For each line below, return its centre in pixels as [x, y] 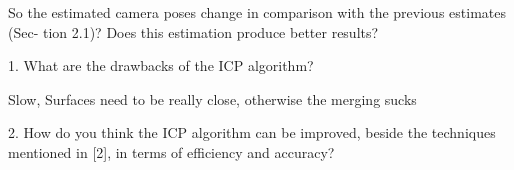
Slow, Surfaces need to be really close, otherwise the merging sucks [212, 98]
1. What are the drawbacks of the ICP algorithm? [161, 65]
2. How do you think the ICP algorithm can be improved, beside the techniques [252, 132]
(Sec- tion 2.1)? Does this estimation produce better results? [193, 31]
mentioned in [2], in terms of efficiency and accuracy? [171, 151]
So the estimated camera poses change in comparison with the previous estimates [257, 12]
